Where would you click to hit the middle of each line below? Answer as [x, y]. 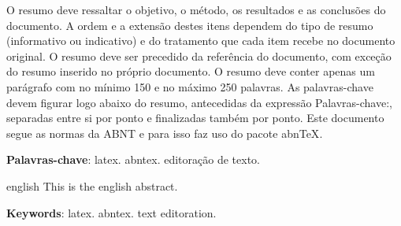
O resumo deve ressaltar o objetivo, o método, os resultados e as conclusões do [196, 9]
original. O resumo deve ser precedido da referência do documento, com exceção [199, 56]
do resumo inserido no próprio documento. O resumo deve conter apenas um [191, 71]
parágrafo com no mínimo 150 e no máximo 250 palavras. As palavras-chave [190, 86]
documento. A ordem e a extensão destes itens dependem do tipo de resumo [190, 25]
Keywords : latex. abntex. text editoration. [111, 212]
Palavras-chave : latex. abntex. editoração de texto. [133, 159]
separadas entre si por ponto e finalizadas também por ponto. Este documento [195, 118]
